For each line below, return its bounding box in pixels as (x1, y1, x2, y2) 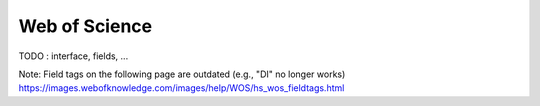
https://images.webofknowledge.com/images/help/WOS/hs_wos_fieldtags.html (18, 82, 345, 94)
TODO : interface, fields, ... (18, 50, 129, 62)
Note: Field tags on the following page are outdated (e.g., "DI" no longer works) (18, 68, 346, 80)
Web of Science (18, 15, 153, 37)
